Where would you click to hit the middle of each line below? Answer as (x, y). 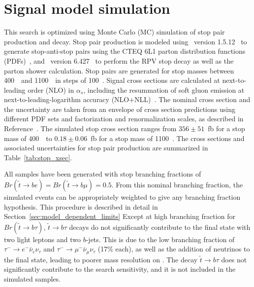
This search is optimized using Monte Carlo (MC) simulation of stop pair (114, 32)
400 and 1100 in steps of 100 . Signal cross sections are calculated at (112, 80)
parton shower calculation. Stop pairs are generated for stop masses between (119, 70)
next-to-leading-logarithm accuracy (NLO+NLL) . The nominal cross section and (127, 99)
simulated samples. (32, 279)
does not (234, 259)
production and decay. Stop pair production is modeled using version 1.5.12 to (126, 41)
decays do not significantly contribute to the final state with (160, 227)
